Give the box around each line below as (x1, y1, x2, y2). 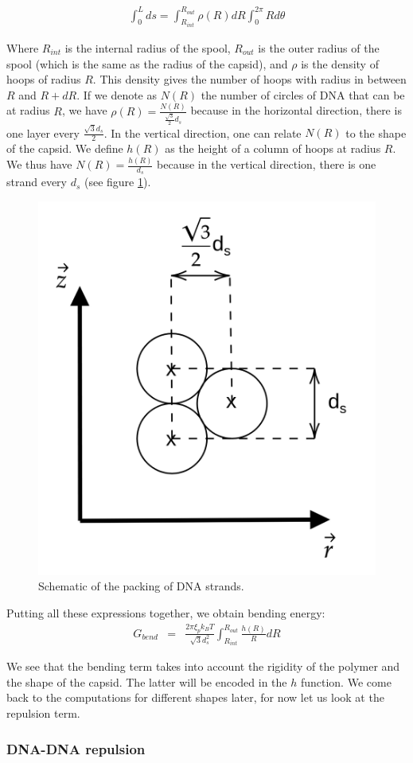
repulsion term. (6, 705, 80, 722)
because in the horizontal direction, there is (190, 102, 402, 119)
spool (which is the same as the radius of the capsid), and (6, 55, 288, 72)
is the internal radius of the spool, (64, 39, 231, 56)
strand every (6, 173, 67, 190)
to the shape (345, 124, 407, 141)
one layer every (6, 124, 80, 141)
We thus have (6, 156, 72, 173)
